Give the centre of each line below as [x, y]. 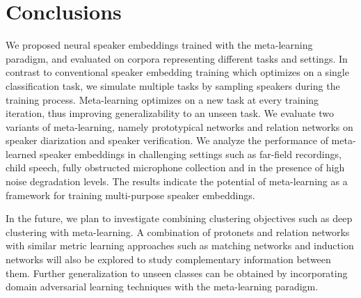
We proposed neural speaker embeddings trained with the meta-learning [159, 45]
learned [21, 154]
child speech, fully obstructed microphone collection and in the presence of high [175, 167]
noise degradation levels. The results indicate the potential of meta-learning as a [177, 181]
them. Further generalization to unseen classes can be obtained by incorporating [177, 273]
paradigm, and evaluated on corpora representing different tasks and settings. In [177, 58]
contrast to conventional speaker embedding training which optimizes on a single [177, 72]
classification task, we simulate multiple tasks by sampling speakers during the [173, 85]
